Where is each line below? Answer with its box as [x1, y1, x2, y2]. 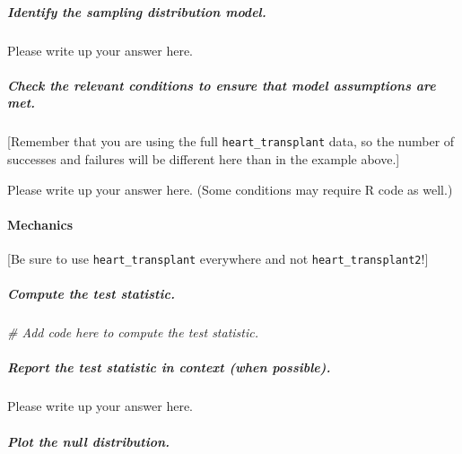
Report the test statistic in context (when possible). [7, 358, 331, 377]
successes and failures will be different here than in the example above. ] [7, 149, 400, 168]
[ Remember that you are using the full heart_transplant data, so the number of [7, 132, 455, 151]
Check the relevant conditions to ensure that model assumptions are [7, 75, 436, 94]
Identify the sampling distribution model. [7, 2, 266, 21]
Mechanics [7, 214, 74, 233]
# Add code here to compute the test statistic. [7, 323, 259, 342]
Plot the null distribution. [7, 432, 170, 450]
